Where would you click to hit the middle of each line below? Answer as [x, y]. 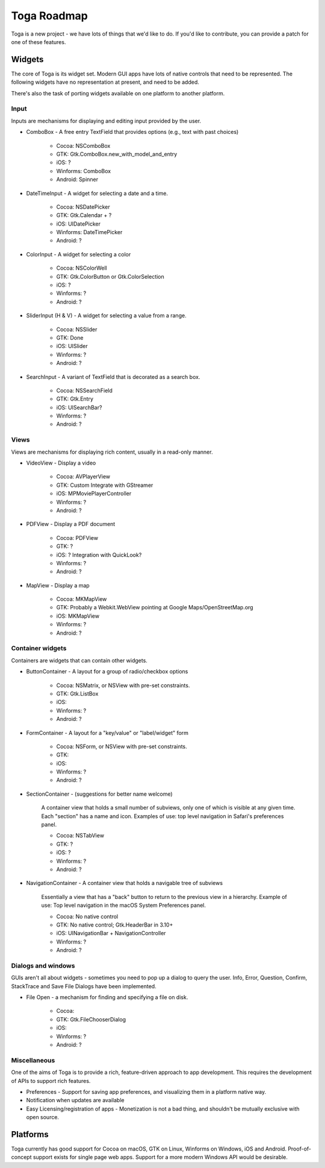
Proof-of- [299, 1149]
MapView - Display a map [58, 585]
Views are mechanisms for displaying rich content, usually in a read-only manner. [112, 452]
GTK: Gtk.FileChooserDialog [91, 1019]
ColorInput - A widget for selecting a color [79, 254]
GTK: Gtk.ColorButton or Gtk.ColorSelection [110, 276]
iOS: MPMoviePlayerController [94, 494]
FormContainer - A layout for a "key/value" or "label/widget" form [107, 732]
